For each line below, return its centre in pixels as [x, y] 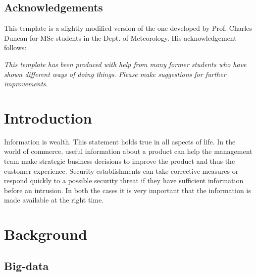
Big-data [26, 265]
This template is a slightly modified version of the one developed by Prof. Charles [128, 28]
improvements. [26, 84]
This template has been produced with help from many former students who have [125, 64]
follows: [15, 47]
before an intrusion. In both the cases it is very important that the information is [128, 190]
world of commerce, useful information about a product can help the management [128, 151]
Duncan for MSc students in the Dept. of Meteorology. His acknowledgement [120, 37]
